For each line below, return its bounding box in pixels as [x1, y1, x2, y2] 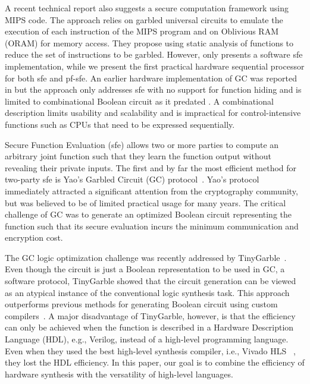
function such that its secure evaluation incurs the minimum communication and [5, 219, 299, 232]
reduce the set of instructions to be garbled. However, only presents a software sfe [5, 48, 303, 61]
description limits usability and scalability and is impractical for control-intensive [5, 106, 301, 119]
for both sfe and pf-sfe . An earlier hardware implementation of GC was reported [5, 71, 298, 84]
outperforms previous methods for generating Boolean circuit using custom [5, 298, 278, 310]
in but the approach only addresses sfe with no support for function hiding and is [5, 83, 302, 96]
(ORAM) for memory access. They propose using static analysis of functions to [5, 36, 294, 49]
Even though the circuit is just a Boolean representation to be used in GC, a [5, 263, 285, 275]
